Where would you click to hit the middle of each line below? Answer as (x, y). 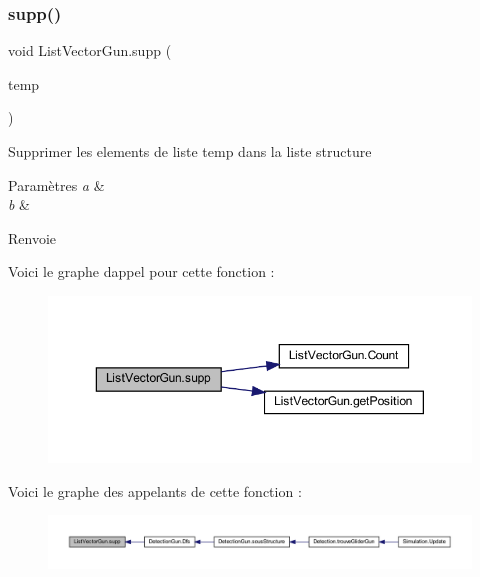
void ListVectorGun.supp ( (90, 50)
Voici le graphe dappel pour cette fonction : (141, 271)
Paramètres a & (56, 184)
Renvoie (32, 237)
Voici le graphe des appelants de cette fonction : (155, 490)
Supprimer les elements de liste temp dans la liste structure (190, 151)
